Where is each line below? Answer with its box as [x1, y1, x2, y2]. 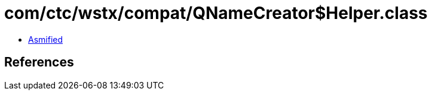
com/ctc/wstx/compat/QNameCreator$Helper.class [4, 3, 428, 23]
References [4, 55, 74, 70]
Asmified [28, 34, 63, 45]
